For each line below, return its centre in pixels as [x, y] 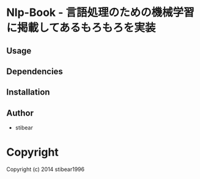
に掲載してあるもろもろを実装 [81, 28]
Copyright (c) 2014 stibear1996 [45, 169]
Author [20, 113]
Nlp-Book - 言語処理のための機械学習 [100, 13]
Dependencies [35, 71]
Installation [28, 92]
